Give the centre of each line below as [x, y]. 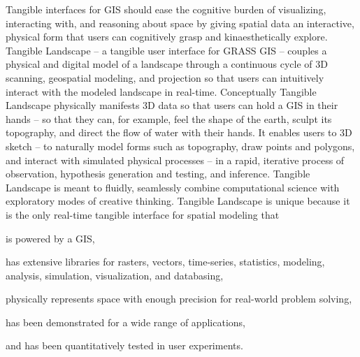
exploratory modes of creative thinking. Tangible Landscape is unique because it [178, 201]
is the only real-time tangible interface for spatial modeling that [143, 214]
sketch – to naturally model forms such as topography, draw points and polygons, [180, 146]
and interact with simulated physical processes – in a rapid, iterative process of [175, 160]
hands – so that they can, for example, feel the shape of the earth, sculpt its [169, 118]
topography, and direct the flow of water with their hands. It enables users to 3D [179, 132]
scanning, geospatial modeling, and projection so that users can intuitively [165, 77]
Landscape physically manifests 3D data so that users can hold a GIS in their [172, 105]
